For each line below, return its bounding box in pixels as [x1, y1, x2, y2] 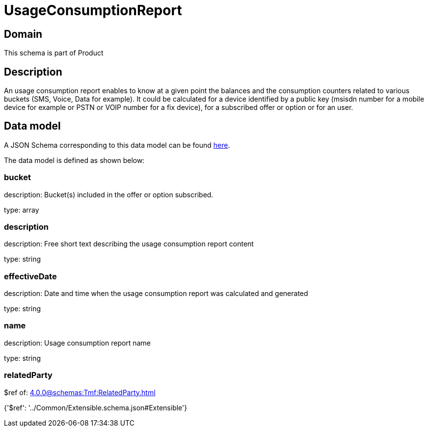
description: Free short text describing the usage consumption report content [4, 240, 254, 248]
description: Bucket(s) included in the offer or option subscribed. [4, 190, 214, 199]
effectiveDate [4, 271, 57, 281]
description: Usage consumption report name [4, 338, 151, 347]
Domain [4, 27, 43, 40]
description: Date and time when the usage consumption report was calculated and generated [4, 289, 308, 298]
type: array [4, 205, 39, 214]
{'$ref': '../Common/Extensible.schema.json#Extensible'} [4, 403, 187, 412]
